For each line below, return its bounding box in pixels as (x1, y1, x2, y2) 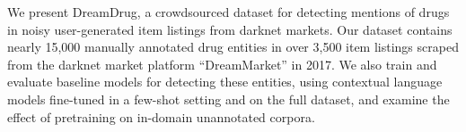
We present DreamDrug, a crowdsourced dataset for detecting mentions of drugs (7, 3, 450, 21)
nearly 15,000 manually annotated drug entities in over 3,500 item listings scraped (7, 37, 459, 56)
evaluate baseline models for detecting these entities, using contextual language (7, 72, 443, 91)
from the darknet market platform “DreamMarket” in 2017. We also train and (7, 54, 437, 73)
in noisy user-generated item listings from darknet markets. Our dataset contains (7, 20, 453, 38)
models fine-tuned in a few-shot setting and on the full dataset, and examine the (7, 89, 450, 108)
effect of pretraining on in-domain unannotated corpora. (7, 107, 315, 126)
